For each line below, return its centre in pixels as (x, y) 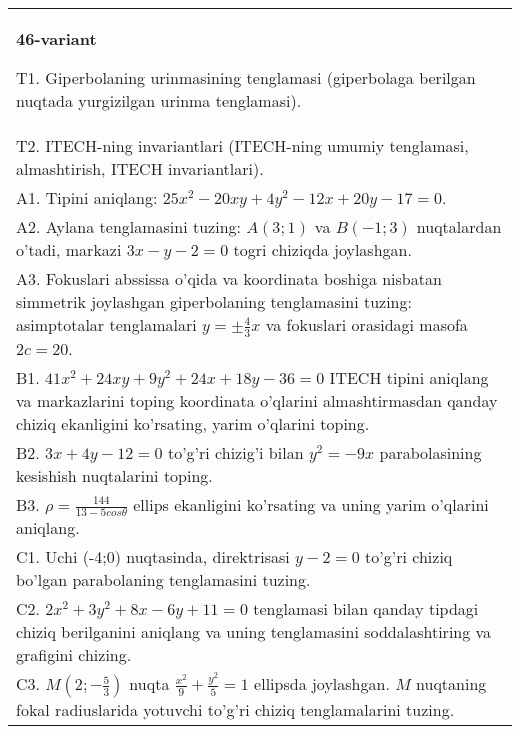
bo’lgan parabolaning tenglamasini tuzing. (163, 580)
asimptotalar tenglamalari (106, 324)
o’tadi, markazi (69, 249)
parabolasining (430, 452)
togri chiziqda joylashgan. (322, 249)
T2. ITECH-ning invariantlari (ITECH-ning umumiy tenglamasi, (242, 145)
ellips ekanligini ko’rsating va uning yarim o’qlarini (311, 504)
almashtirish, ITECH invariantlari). (140, 168)
